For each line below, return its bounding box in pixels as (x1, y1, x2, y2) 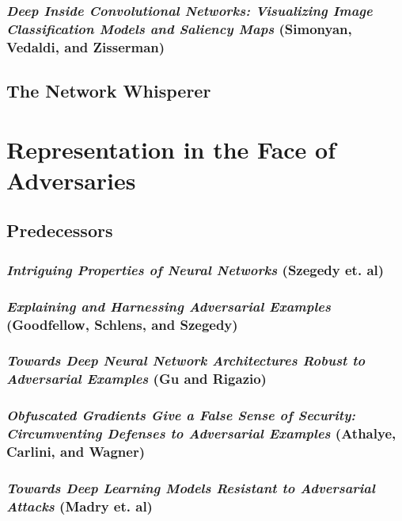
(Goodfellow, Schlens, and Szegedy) (6, 314, 238, 334)
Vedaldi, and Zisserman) (6, 36, 165, 56)
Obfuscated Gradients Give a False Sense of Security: (6, 405, 356, 425)
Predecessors (6, 218, 113, 243)
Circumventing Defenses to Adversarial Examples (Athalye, (6, 423, 396, 443)
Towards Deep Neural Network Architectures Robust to (6, 351, 366, 370)
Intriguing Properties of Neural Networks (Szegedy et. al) (6, 259, 385, 279)
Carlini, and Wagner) (6, 441, 145, 461)
